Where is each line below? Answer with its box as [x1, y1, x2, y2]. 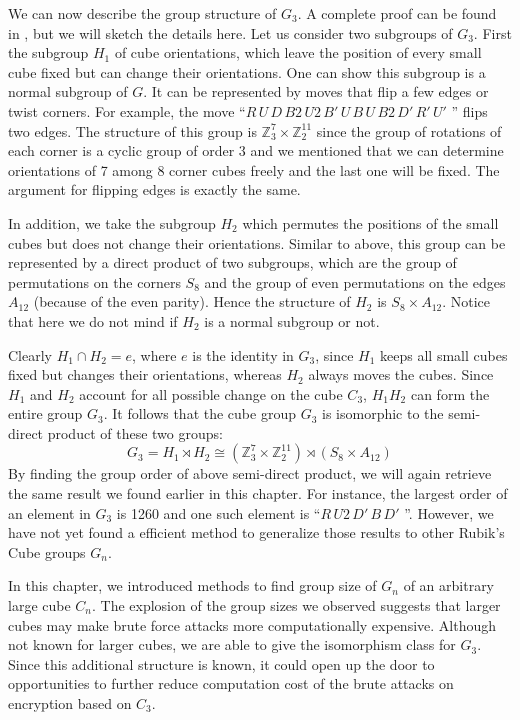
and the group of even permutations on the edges [204, 271, 506, 292]
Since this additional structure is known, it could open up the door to [8, 653, 435, 674]
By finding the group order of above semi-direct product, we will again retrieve [8, 463, 492, 484]
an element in [8, 502, 91, 523]
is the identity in [192, 344, 294, 365]
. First [473, 22, 512, 43]
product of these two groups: [47, 422, 223, 443]
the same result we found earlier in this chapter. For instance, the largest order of [8, 483, 508, 504]
